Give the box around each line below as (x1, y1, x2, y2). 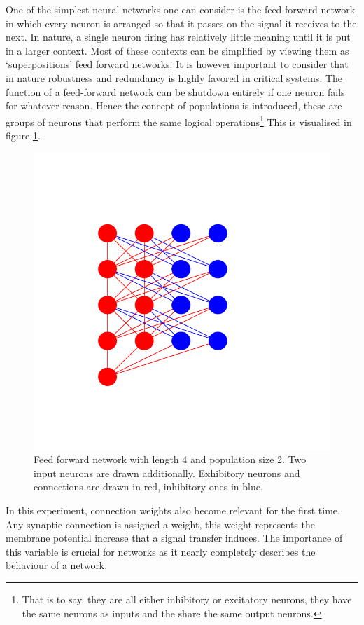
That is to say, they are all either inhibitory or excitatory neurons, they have (22, 591, 352, 606)
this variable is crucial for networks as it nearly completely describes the (6, 544, 316, 558)
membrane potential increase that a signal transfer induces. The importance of (6, 530, 343, 545)
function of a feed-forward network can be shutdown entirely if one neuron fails (6, 84, 345, 99)
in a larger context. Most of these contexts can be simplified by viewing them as (6, 43, 349, 57)
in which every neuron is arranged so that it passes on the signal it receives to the (6, 15, 357, 30)
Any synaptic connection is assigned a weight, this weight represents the (6, 516, 315, 531)
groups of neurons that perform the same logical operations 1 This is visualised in (6, 112, 352, 129)
